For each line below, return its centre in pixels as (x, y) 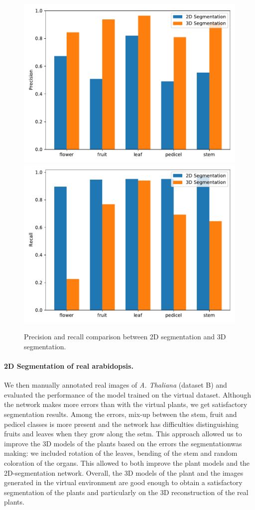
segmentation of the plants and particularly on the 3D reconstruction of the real (126, 492)
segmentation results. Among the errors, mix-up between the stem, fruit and (121, 414)
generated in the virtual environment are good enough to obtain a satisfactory (123, 482)
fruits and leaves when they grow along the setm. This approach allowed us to (123, 434)
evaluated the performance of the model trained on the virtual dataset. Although (128, 394)
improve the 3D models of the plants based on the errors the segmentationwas (123, 443)
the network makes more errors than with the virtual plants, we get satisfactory (126, 404)
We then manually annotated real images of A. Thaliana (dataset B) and (116, 385)
